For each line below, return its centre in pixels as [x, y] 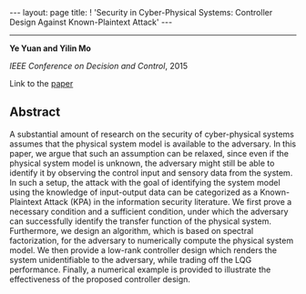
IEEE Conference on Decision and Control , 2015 [99, 66]
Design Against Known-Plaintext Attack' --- [91, 22]
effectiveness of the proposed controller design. [100, 279]
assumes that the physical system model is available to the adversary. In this [153, 144]
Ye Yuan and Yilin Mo [50, 48]
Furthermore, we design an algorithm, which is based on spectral [132, 230]
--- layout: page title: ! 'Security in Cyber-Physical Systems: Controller [141, 12]
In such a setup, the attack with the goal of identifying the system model [145, 182]
